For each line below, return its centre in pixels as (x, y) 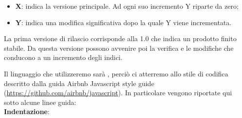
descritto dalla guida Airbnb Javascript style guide (79, 83)
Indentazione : (27, 111)
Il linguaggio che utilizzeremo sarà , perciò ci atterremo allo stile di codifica (116, 73)
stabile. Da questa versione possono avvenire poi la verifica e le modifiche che (119, 48)
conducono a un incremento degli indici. (63, 57)
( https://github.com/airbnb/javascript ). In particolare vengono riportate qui (118, 93)
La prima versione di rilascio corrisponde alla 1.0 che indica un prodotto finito (120, 38)
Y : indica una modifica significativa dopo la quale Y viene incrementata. (123, 22)
